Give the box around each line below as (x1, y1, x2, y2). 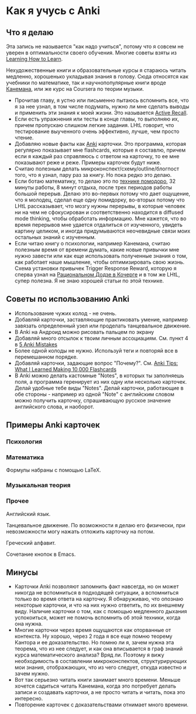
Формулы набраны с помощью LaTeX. (6, 467, 101, 474)
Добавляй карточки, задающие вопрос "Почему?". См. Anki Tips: (14, 359, 178, 367)
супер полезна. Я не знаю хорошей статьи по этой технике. (14, 277, 164, 284)
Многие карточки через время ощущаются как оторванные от (14, 627, 171, 634)
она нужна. (14, 620, 43, 627)
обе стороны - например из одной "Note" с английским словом (14, 391, 174, 398)
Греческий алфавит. (6, 539, 56, 546)
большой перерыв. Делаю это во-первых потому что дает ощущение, (14, 190, 191, 197)
